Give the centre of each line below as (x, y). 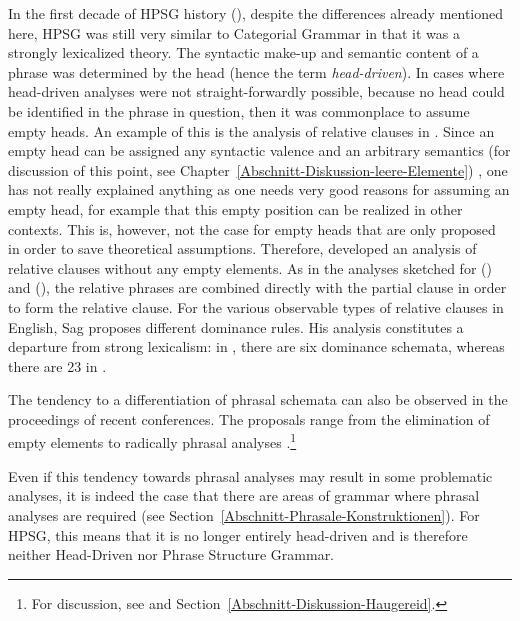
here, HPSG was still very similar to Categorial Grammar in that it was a (234, 32)
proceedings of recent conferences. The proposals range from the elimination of (249, 418)
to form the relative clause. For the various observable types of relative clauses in (256, 306)
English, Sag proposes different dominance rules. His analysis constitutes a (236, 326)
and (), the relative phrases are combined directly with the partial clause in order (257, 287)
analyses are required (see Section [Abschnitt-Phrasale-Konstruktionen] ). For (244, 514)
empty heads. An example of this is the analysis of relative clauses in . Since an (251, 130)
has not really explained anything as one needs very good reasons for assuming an (259, 189)
